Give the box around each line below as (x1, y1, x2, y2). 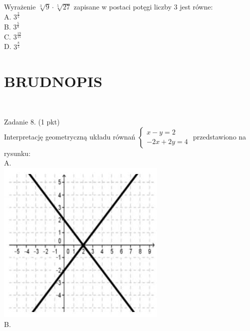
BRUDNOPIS (4, 70, 103, 91)
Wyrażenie (4, 1, 36, 11)
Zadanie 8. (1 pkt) (4, 116, 60, 127)
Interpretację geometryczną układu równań (4, 131, 136, 141)
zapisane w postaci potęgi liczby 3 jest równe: (73, 1, 213, 11)
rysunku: (4, 147, 31, 158)
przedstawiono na (193, 131, 247, 141)
